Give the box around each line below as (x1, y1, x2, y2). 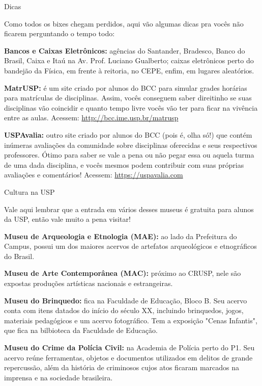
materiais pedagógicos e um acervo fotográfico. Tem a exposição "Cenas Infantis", (4, 315, 257, 325)
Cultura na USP (4, 186, 55, 197)
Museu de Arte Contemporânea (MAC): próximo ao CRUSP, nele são (4, 268, 241, 278)
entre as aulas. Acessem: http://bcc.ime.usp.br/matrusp (4, 112, 179, 123)
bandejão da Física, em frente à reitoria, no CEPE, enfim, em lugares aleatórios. (4, 65, 254, 75)
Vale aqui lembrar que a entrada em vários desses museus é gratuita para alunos (4, 203, 254, 214)
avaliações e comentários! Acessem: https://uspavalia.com (4, 169, 183, 180)
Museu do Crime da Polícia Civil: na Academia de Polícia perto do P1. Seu (4, 342, 255, 353)
